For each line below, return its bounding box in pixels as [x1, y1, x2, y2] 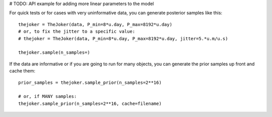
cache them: [9, 68, 35, 74]
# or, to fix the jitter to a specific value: [18, 29, 135, 35]
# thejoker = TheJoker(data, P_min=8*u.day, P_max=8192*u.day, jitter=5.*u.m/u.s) [18, 36, 228, 41]
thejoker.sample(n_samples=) [18, 50, 90, 55]
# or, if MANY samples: [18, 93, 77, 99]
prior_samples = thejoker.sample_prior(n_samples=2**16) [18, 79, 162, 85]
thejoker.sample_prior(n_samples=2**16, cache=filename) [18, 100, 162, 106]
